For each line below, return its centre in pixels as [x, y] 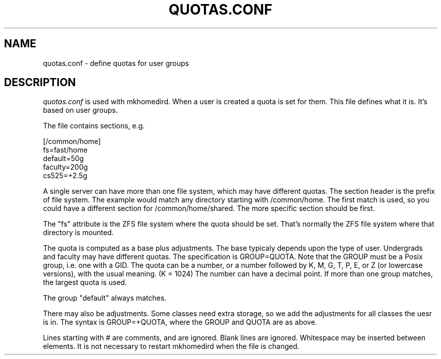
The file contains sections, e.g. [94, 126]
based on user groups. [80, 110]
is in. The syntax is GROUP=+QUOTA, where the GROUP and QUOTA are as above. [180, 322]
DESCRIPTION [40, 83]
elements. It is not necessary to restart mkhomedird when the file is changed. [171, 346]
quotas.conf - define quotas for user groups [116, 63]
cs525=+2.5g [65, 176]
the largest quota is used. [85, 282]
